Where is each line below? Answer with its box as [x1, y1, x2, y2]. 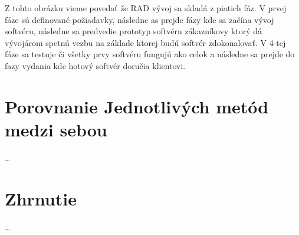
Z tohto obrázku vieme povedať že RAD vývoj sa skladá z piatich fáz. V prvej [5, 2, 287, 14]
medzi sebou [5, 117, 107, 141]
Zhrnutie [5, 186, 77, 210]
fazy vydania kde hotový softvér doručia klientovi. [5, 59, 186, 71]
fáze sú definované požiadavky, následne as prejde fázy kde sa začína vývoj [5, 13, 274, 25]
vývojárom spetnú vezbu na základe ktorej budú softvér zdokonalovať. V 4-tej [5, 36, 286, 48]
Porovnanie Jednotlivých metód [5, 94, 269, 118]
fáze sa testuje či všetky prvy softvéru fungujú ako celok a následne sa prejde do [5, 48, 295, 60]
